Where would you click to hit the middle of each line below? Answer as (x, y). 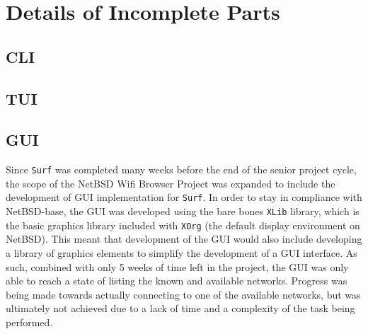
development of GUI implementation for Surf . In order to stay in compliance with (184, 197)
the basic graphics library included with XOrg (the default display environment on (183, 225)
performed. (29, 322)
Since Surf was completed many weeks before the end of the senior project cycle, (181, 169)
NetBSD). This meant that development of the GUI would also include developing (184, 239)
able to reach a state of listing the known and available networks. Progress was (177, 281)
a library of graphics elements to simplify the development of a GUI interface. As (182, 252)
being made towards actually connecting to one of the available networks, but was (183, 294)
